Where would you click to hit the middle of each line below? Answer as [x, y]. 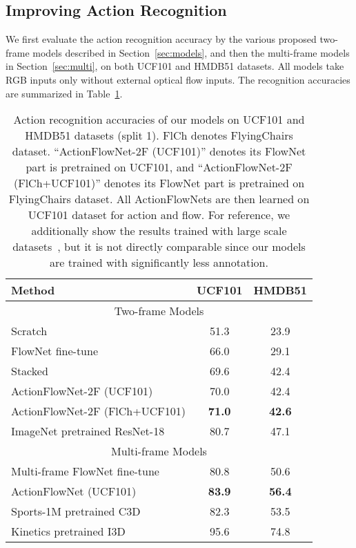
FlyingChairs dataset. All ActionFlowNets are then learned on [159, 199]
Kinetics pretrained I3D [68, 531]
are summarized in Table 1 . [64, 93]
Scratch [29, 331]
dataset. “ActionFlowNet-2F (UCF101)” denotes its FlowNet [159, 151]
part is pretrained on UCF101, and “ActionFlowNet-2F [159, 167]
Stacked [30, 371]
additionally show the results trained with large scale [159, 231]
